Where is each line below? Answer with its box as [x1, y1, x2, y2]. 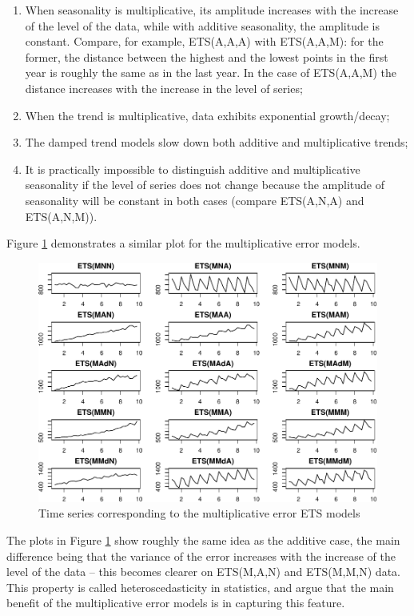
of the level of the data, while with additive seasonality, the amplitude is [25, 17, 380, 34]
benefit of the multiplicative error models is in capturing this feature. [6, 594, 345, 611]
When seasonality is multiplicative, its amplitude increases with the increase [25, 2, 399, 18]
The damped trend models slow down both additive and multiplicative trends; [25, 134, 408, 151]
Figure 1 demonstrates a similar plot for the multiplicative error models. [6, 235, 360, 252]
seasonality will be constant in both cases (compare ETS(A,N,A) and [25, 191, 364, 208]
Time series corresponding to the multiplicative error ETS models [38, 505, 360, 521]
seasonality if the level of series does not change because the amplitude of [25, 176, 385, 193]
